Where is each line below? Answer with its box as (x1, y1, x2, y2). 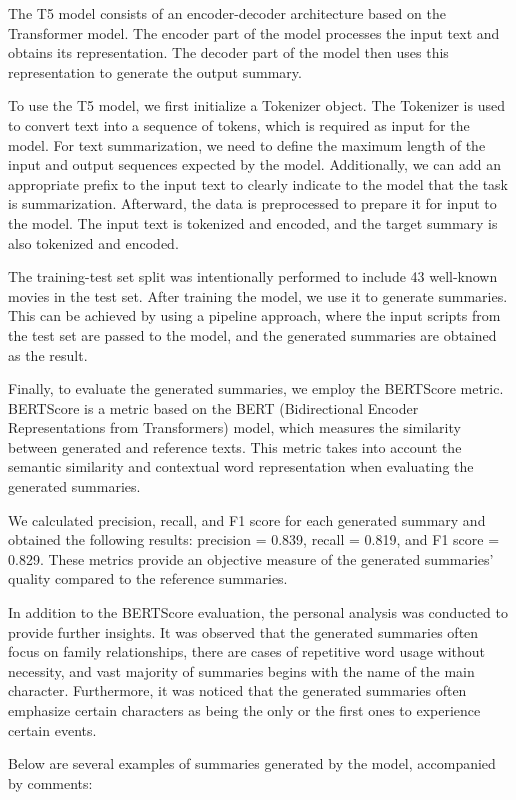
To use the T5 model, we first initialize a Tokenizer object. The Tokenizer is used (8, 95, 505, 116)
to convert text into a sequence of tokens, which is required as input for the (8, 114, 470, 135)
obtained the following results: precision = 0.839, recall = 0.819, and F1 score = (8, 529, 500, 550)
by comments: (8, 772, 93, 793)
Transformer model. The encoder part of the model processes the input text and (8, 22, 500, 43)
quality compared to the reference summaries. (8, 568, 288, 589)
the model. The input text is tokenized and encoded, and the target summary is (8, 212, 498, 233)
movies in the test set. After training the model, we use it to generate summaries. (8, 285, 508, 306)
